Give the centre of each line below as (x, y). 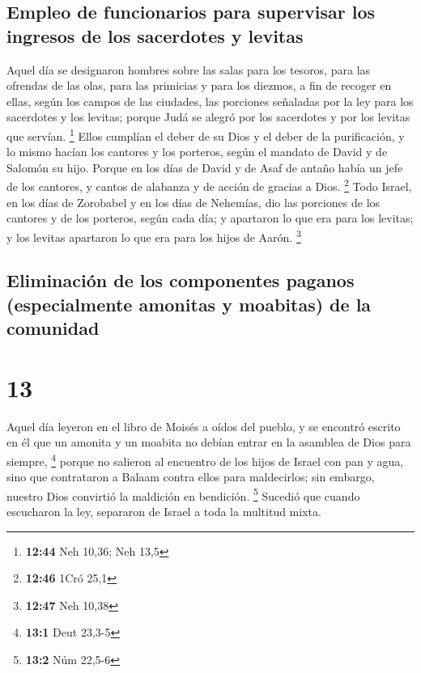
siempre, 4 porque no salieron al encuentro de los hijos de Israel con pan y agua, (205, 459)
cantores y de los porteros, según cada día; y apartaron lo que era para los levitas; (210, 218)
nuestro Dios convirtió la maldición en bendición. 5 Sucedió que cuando (183, 494)
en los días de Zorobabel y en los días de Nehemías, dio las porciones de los (193, 202)
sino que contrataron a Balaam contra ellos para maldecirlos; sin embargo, (191, 477)
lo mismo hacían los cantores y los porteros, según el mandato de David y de (197, 152)
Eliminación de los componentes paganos (181, 280)
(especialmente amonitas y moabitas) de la (189, 304)
